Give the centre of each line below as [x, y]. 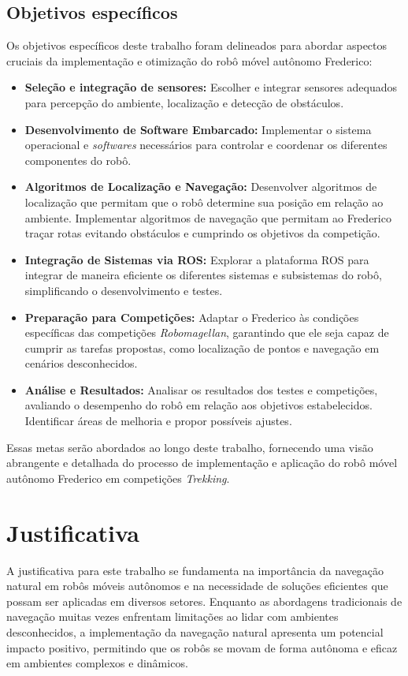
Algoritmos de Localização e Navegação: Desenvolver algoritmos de [201, 187]
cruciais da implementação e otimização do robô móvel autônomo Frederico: [189, 60]
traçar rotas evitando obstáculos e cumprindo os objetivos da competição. [202, 233]
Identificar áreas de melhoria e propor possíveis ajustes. [158, 421]
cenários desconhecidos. [81, 363]
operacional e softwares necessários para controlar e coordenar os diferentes [206, 145]
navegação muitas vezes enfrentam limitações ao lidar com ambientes [172, 616]
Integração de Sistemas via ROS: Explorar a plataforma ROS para [197, 259]
